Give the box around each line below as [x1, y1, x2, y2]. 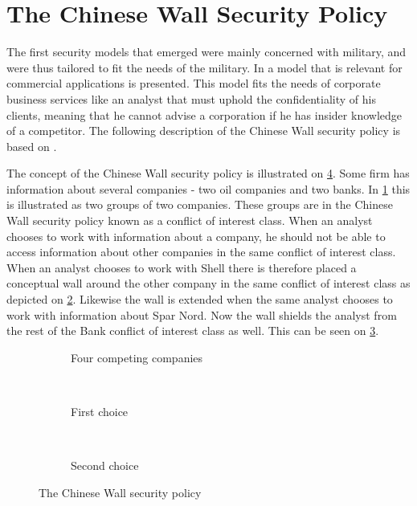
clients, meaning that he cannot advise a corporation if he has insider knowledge [6, 106, 402, 123]
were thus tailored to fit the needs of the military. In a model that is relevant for [6, 59, 403, 75]
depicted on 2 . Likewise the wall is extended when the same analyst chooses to [6, 291, 393, 308]
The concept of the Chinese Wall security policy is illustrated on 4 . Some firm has [6, 165, 410, 182]
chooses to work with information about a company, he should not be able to [6, 227, 386, 244]
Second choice [71, 457, 139, 474]
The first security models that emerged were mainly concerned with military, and [6, 43, 407, 60]
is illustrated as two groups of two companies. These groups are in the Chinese [6, 196, 393, 213]
